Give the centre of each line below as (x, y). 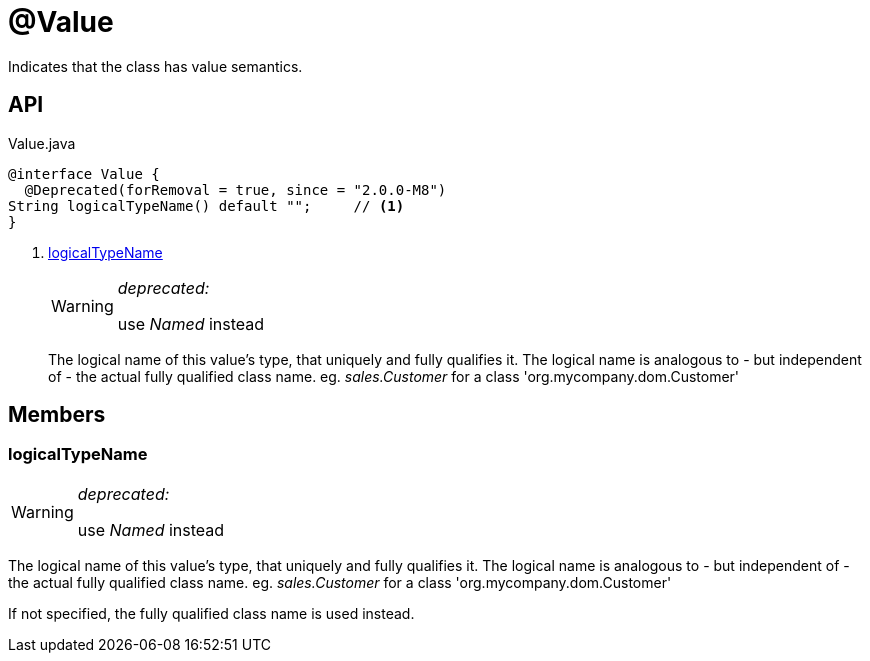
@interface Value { (84, 173)
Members (57, 415)
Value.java (42, 143)
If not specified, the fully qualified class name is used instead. (211, 613)
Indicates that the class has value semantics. (155, 66)
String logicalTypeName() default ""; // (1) (206, 205)
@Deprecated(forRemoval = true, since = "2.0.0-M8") (235, 189)
